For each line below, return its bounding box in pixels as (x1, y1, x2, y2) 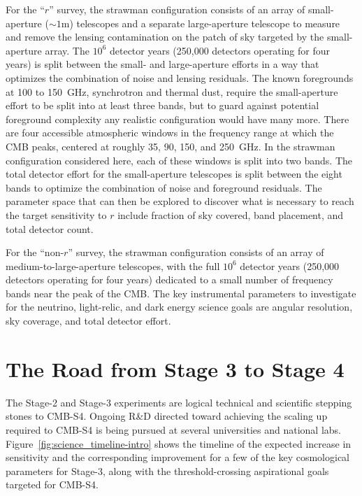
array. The (45, 43, 89, 57)
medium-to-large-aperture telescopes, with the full (6, 258, 220, 273)
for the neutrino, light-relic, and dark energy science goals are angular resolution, (6, 299, 353, 314)
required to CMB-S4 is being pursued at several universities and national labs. (6, 422, 341, 437)
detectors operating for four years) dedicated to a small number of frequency (6, 272, 333, 287)
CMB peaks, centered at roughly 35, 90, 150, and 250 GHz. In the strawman (6, 139, 335, 153)
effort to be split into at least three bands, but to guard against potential (6, 98, 319, 113)
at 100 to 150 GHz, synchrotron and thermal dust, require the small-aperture (6, 84, 338, 99)
